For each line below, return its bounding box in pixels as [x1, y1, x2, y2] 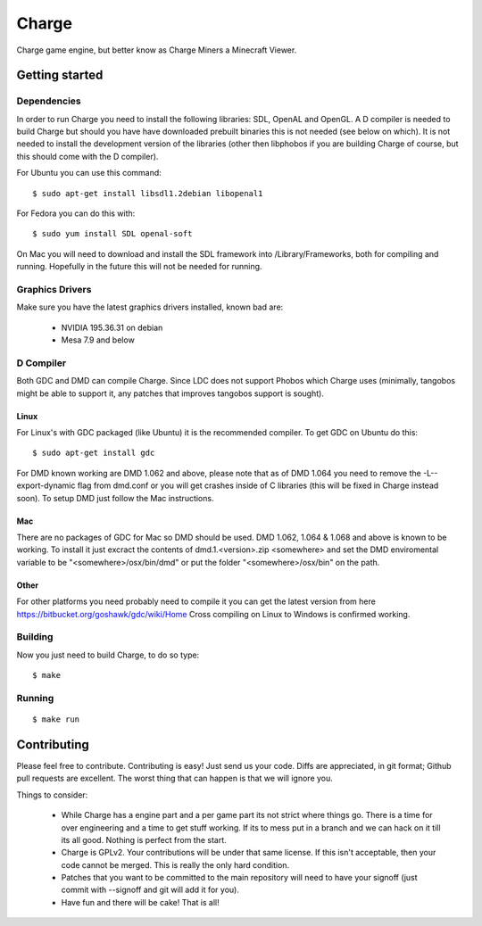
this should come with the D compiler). [16, 151, 159, 161]
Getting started [16, 68, 104, 83]
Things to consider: [16, 790, 88, 800]
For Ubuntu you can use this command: [16, 168, 162, 178]
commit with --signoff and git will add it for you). [61, 884, 240, 896]
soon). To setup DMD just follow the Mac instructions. [16, 492, 214, 503]
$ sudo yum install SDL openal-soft [32, 228, 193, 239]
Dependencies [16, 95, 82, 107]
